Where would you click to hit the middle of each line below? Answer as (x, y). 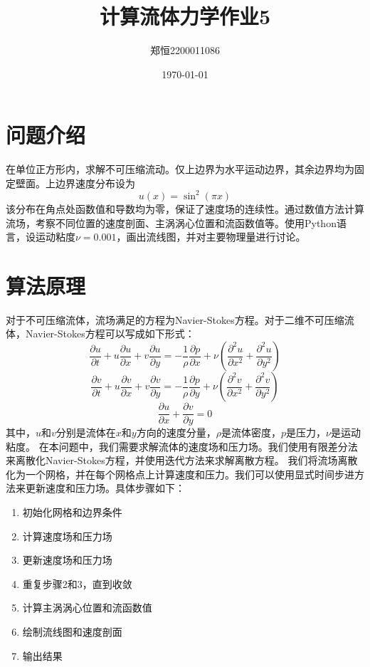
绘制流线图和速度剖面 (72, 632)
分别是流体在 (86, 432)
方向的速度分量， (176, 432)
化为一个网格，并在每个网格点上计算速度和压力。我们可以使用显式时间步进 (180, 474)
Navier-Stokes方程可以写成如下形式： (110, 333)
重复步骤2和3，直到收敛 (77, 583)
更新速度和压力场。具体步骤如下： (105, 488)
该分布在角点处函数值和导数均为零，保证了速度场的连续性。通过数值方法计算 (185, 208)
